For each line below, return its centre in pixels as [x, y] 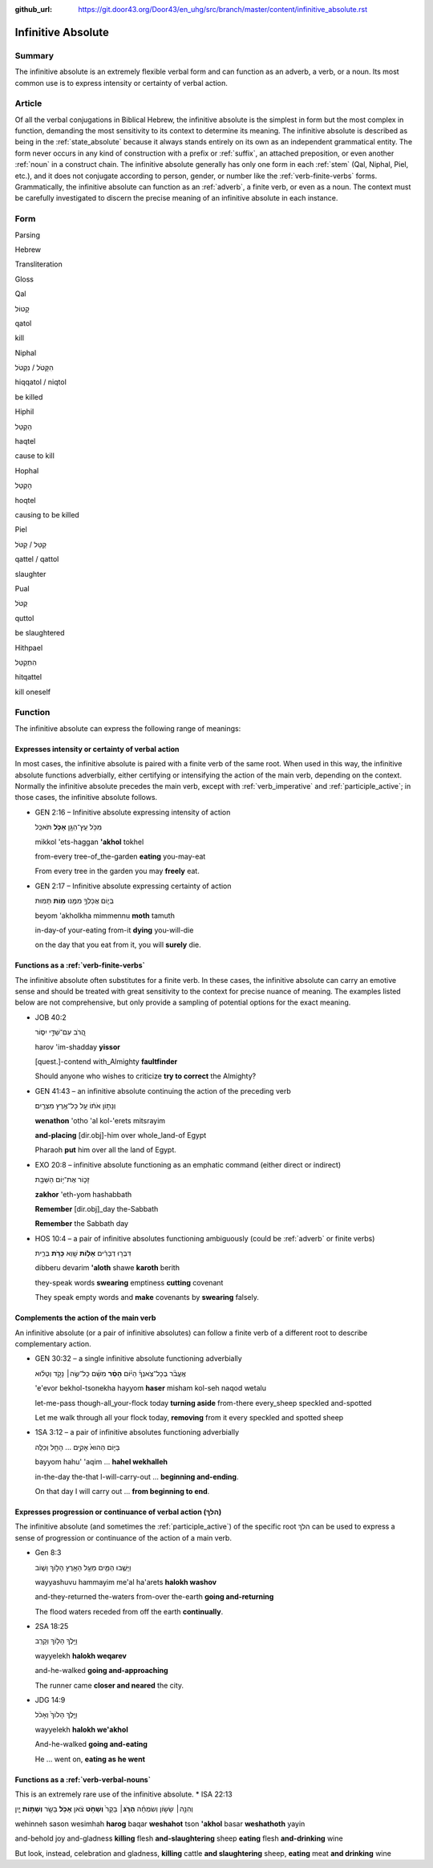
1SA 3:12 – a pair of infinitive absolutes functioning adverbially [137, 1432]
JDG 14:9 [50, 1700]
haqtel [25, 441]
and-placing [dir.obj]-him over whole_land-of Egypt [121, 1135]
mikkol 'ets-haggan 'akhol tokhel [89, 842]
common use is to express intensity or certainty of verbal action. [121, 83]
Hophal [27, 470]
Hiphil [24, 412]
